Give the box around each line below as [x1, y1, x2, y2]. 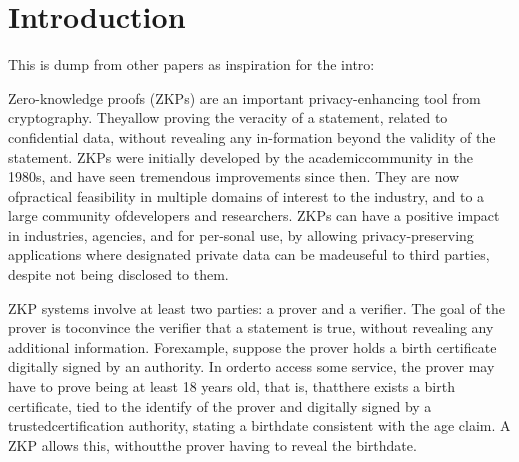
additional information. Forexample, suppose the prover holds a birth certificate [8, 336, 497, 357]
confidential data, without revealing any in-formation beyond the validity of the [8, 126, 496, 147]
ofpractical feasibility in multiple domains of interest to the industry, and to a [8, 185, 485, 206]
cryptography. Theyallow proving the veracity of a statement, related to [8, 107, 448, 128]
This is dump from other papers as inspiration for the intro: [8, 54, 375, 75]
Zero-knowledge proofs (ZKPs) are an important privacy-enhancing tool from [8, 87, 481, 108]
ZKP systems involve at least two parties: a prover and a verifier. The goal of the [8, 297, 505, 318]
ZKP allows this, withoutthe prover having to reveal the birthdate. [8, 434, 417, 455]
